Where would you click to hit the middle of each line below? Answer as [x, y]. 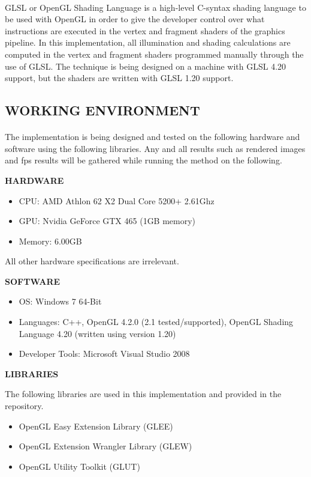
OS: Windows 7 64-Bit [60, 301]
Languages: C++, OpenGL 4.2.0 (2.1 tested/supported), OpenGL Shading [156, 322]
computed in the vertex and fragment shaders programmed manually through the [154, 54]
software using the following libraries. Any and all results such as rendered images [155, 148]
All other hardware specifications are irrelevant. [92, 261]
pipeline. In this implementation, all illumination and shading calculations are [148, 42]
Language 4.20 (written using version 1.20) [97, 333]
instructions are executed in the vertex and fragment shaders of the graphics [145, 30]
